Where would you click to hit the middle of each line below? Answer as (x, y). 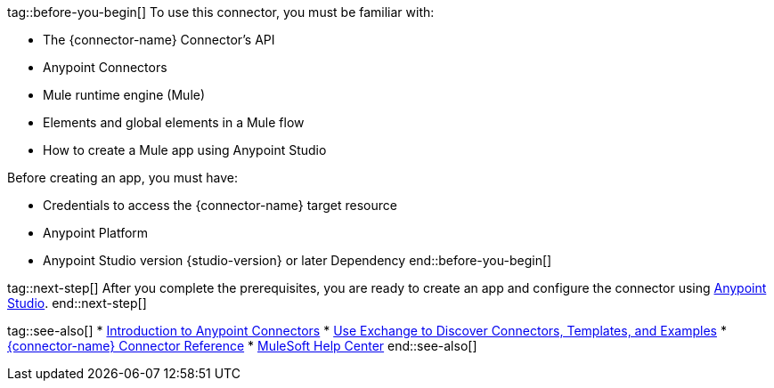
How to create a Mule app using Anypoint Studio (185, 150)
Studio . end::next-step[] (77, 303)
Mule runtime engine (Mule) (124, 95)
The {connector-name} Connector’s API (159, 40)
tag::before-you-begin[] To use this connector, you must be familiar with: (221, 12)
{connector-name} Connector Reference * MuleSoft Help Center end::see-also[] (242, 346)
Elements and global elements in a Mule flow (174, 122)
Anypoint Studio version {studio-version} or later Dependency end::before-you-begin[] (297, 260)
